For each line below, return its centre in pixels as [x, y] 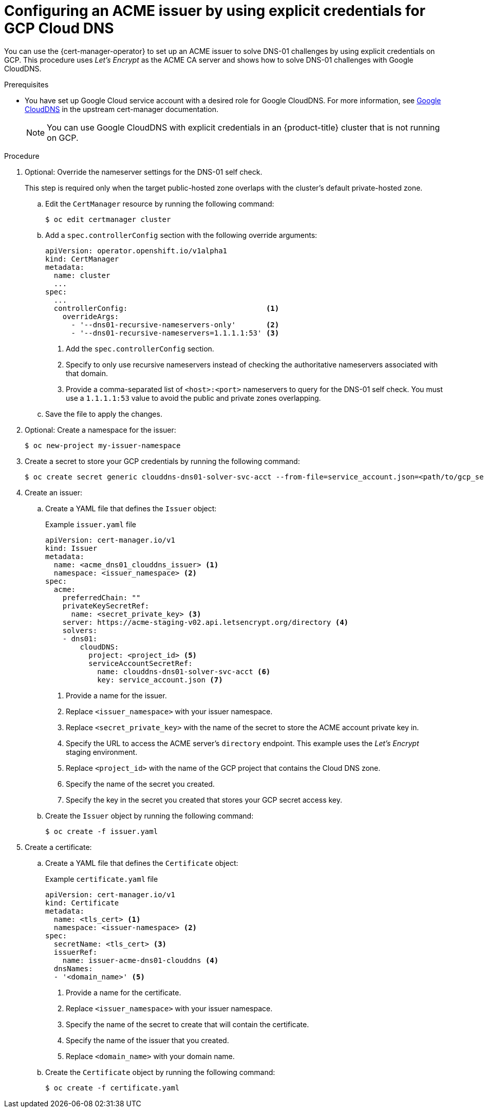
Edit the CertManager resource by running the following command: [160, 203]
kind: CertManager [82, 259]
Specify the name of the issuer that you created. [147, 1040]
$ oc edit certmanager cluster [108, 219]
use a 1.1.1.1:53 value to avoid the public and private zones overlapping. [193, 398]
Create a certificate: [58, 847]
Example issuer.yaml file [91, 524]
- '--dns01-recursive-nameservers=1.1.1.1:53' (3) [175, 333]
